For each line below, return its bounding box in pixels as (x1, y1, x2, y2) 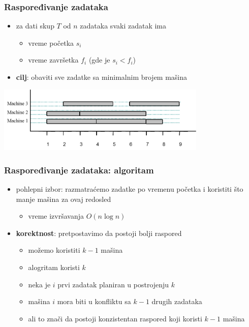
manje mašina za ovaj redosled (16, 193, 111, 204)
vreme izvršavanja (28, 211, 84, 221)
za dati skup (16, 20, 54, 31)
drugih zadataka (151, 296, 202, 307)
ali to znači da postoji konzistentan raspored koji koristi (28, 313, 202, 323)
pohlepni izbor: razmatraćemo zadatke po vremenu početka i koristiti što (16, 184, 243, 194)
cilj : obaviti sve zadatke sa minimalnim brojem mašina (16, 72, 188, 82)
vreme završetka (28, 54, 79, 65)
